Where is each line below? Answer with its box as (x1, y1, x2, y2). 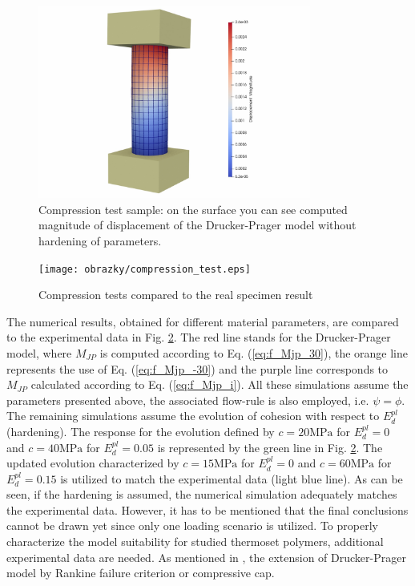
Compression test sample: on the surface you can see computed (38, 200, 348, 217)
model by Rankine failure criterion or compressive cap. (6, 564, 275, 581)
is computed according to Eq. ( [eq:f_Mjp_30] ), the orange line (99, 344, 408, 361)
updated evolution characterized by (6, 455, 179, 471)
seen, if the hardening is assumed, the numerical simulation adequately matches (6, 486, 397, 503)
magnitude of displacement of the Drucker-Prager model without (38, 216, 357, 233)
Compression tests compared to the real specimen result (38, 286, 313, 303)
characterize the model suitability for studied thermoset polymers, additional (6, 533, 384, 550)
